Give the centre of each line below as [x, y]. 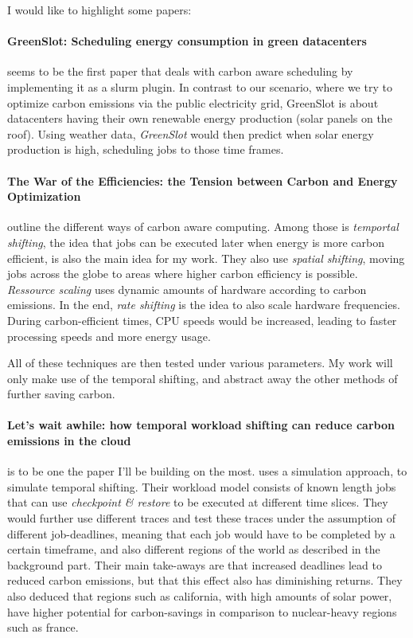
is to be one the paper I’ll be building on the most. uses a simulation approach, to [207, 471]
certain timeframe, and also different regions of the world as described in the [194, 549]
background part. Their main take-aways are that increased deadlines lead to [195, 564]
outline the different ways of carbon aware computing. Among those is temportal [203, 227]
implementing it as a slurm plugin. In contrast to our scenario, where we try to [200, 86]
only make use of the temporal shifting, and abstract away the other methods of [203, 378]
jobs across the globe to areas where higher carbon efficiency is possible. [183, 274]
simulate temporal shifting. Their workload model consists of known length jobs [202, 486]
